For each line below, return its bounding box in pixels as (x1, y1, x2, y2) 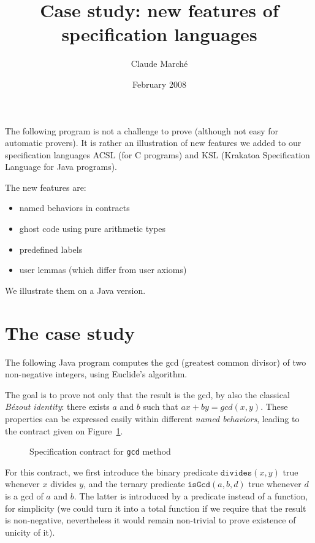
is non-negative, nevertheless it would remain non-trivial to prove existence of (5, 514, 296, 526)
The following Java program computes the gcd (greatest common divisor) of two (5, 355, 306, 368)
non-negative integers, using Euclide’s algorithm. (5, 368, 188, 380)
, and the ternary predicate (83, 477, 185, 490)
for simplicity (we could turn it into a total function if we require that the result (5, 501, 306, 514)
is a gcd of (5, 489, 44, 502)
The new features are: (5, 180, 86, 193)
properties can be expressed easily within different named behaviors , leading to (5, 412, 300, 425)
